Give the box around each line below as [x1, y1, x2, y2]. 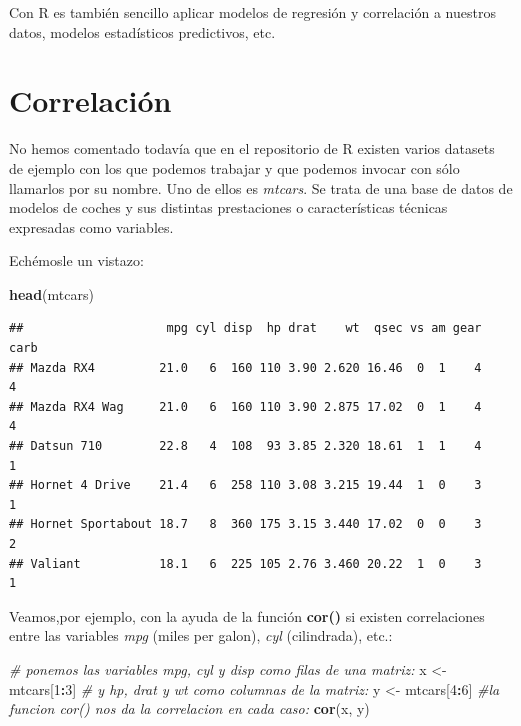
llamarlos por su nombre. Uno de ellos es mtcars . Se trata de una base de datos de [9, 177, 513, 198]
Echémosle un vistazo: [9, 250, 144, 271]
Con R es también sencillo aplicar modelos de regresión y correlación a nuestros [9, 2, 496, 22]
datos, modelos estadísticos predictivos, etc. [9, 21, 276, 42]
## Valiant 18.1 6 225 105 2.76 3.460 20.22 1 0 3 [9, 556, 482, 571]
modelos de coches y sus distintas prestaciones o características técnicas [9, 197, 448, 218]
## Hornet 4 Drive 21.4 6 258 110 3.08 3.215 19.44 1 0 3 [9, 478, 482, 493]
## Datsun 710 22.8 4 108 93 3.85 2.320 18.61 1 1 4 [9, 439, 482, 454]
